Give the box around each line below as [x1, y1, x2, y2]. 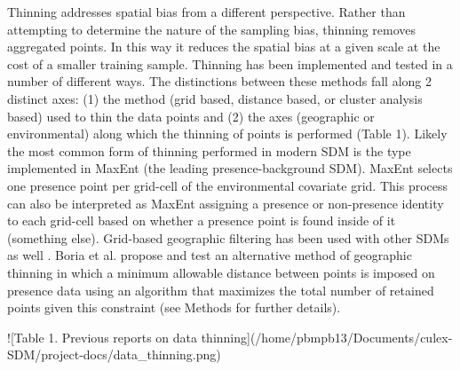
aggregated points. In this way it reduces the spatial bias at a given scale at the [7, 37, 440, 56]
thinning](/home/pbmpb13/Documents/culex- [201, 327, 453, 346]
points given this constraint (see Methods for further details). [7, 298, 341, 317]
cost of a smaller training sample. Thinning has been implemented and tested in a [7, 54, 453, 73]
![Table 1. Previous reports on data [7, 327, 197, 346]
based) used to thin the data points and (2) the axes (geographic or [7, 106, 375, 125]
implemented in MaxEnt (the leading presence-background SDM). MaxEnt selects [7, 159, 453, 177]
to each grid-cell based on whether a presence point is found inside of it [7, 211, 396, 230]
